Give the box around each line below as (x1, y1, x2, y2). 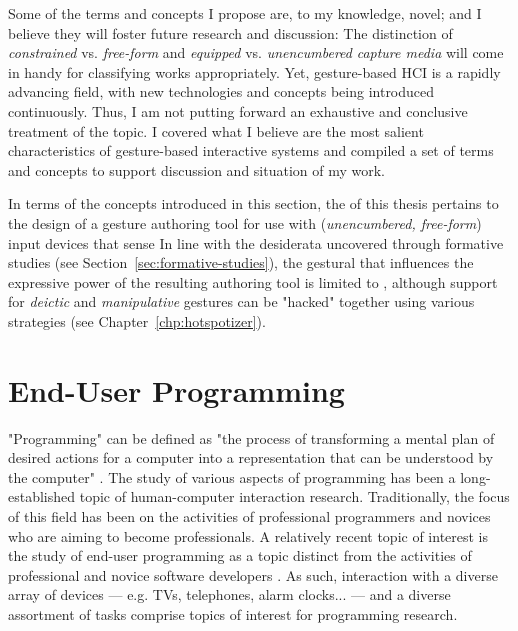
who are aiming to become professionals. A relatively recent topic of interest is (8, 525, 489, 546)
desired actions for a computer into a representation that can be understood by (8, 447, 494, 468)
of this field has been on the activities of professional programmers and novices (8, 506, 491, 526)
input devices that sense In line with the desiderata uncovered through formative (8, 232, 504, 253)
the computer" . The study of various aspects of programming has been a (8, 466, 456, 487)
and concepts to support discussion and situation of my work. (8, 159, 386, 180)
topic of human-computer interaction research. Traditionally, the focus (79, 486, 510, 507)
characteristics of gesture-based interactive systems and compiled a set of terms (8, 140, 494, 161)
